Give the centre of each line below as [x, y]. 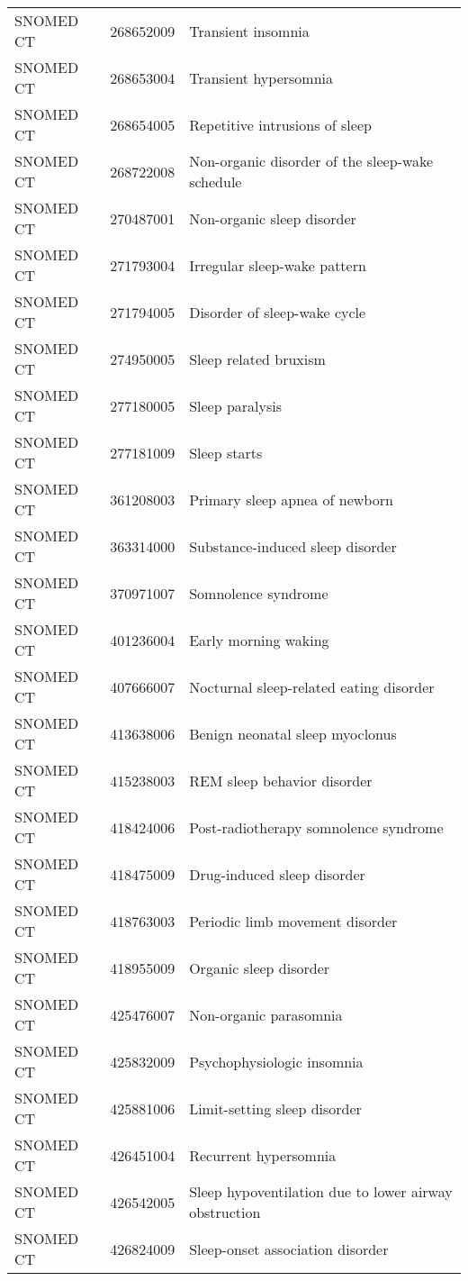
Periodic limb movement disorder [293, 921]
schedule [216, 182]
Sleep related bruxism [257, 359]
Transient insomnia [249, 31]
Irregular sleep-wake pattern [278, 265]
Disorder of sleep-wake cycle [278, 312]
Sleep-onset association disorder [289, 1249]
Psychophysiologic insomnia [276, 1061]
